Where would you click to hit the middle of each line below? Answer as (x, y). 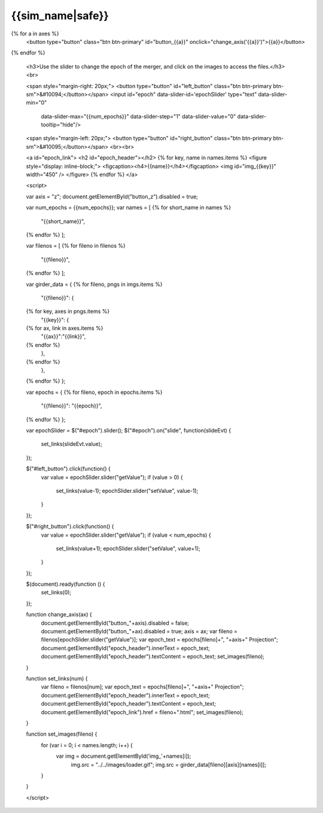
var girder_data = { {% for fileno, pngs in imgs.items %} (94, 284)
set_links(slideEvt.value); (71, 444)
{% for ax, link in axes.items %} (65, 328)
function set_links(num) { (57, 678)
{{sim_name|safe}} (60, 16)
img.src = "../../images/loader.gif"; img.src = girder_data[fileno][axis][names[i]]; (168, 764)
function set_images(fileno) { (62, 734)
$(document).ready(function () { (65, 584)
